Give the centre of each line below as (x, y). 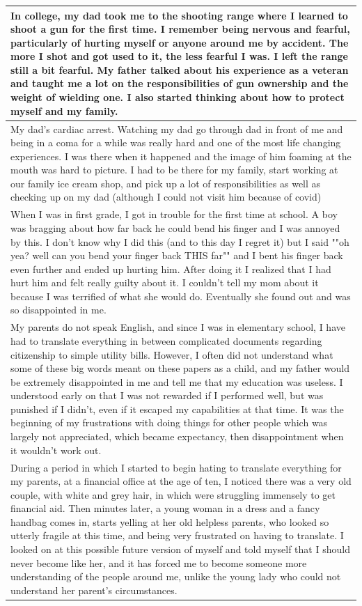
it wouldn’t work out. (56, 450)
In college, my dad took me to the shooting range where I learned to (179, 15)
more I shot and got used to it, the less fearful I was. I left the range (179, 56)
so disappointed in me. (58, 310)
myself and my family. (64, 110)
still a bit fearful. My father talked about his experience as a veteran (180, 69)
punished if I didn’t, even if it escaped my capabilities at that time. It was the (177, 409)
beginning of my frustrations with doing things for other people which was (169, 422)
